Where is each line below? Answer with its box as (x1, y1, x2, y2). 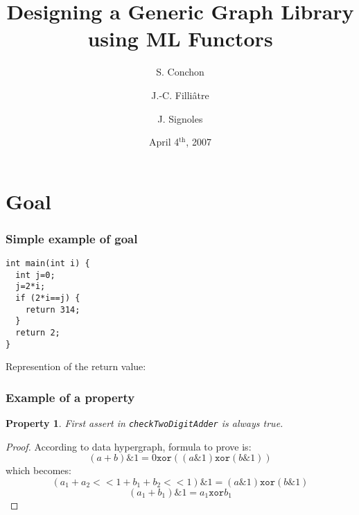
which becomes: (6, 463, 71, 478)
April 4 (149, 134, 179, 149)
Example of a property (6, 388, 135, 405)
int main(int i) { (6, 259, 90, 269)
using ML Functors (87, 24, 273, 53)
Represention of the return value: (6, 359, 146, 374)
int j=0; (15, 270, 55, 280)
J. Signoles (157, 111, 203, 125)
